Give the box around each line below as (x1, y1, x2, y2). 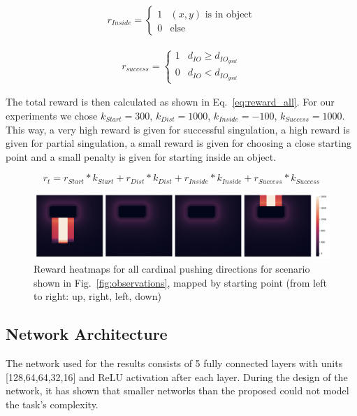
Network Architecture (6, 323, 168, 345)
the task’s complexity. (6, 396, 99, 411)
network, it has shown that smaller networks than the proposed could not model (6, 383, 349, 398)
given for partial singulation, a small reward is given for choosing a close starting (6, 136, 351, 150)
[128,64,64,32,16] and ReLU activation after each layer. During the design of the (6, 369, 348, 384)
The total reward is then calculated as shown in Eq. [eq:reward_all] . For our (6, 94, 335, 109)
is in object (205, 10, 253, 20)
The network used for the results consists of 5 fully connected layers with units (6, 355, 343, 370)
